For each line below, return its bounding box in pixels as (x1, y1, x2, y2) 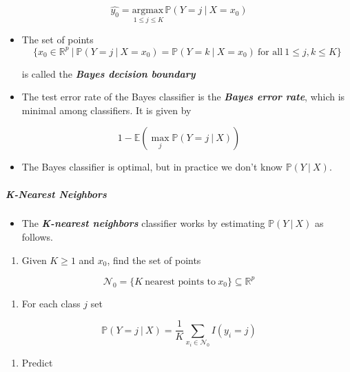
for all (257, 47, 283, 57)
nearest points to (145, 276, 216, 287)
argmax (132, 6, 164, 16)
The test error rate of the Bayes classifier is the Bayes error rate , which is (21, 89, 345, 104)
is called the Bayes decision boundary (21, 66, 196, 80)
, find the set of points (107, 252, 201, 267)
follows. (21, 230, 53, 244)
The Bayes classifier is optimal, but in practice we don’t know (21, 160, 282, 174)
